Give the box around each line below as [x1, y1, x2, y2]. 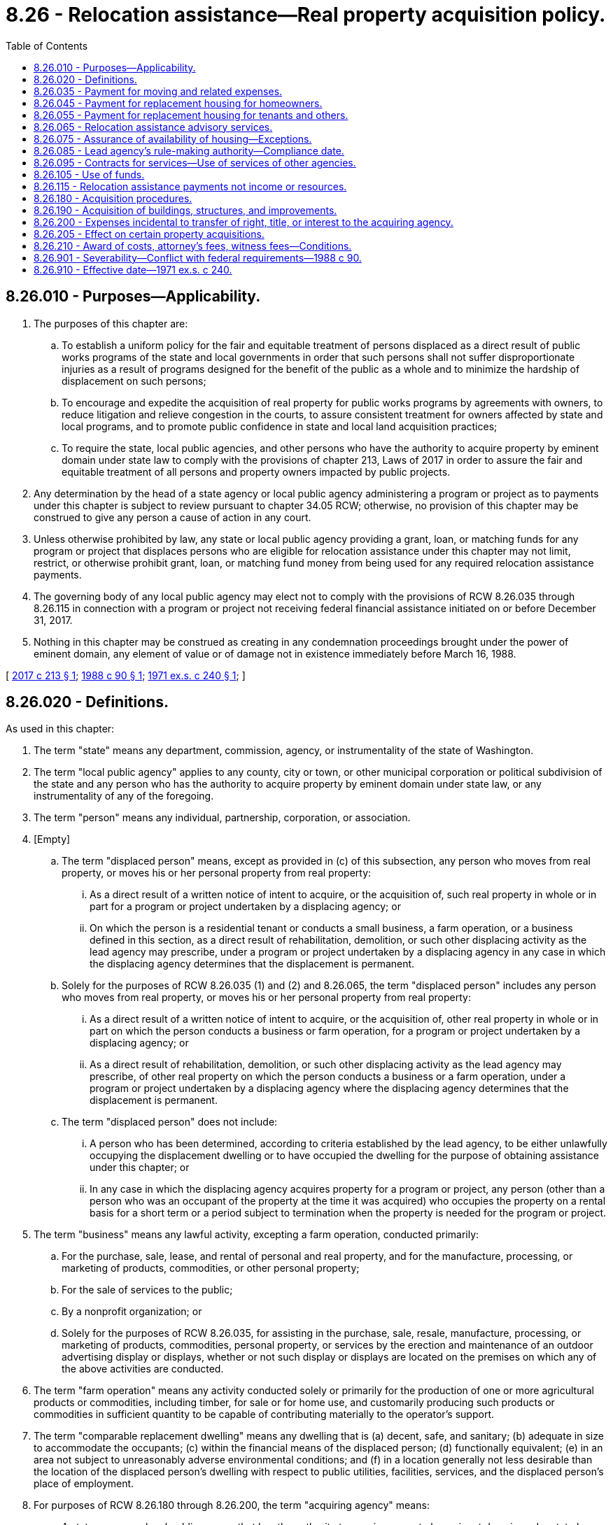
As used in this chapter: [6, 723, 115, 735]
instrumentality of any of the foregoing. [34, 790, 214, 802]
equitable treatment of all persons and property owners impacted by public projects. [62, 465, 451, 478]
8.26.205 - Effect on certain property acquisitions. [34, 227, 265, 240]
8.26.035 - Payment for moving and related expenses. [34, 85, 283, 97]
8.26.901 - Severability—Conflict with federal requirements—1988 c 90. [34, 251, 362, 264]
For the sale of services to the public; [62, 1284, 233, 1296]
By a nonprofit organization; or [62, 1305, 202, 1318]
